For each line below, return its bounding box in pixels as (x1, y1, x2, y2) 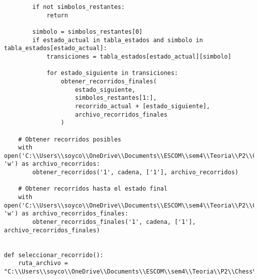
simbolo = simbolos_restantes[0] (32, 28, 143, 35)
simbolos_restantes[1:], (75, 94, 157, 102)
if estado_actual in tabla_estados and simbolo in (32, 36, 203, 44)
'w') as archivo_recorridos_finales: (4, 210, 129, 217)
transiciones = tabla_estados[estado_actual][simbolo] (46, 53, 232, 60)
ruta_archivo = (18, 260, 68, 267)
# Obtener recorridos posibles (18, 136, 122, 143)
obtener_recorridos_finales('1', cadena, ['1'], (32, 218, 196, 226)
